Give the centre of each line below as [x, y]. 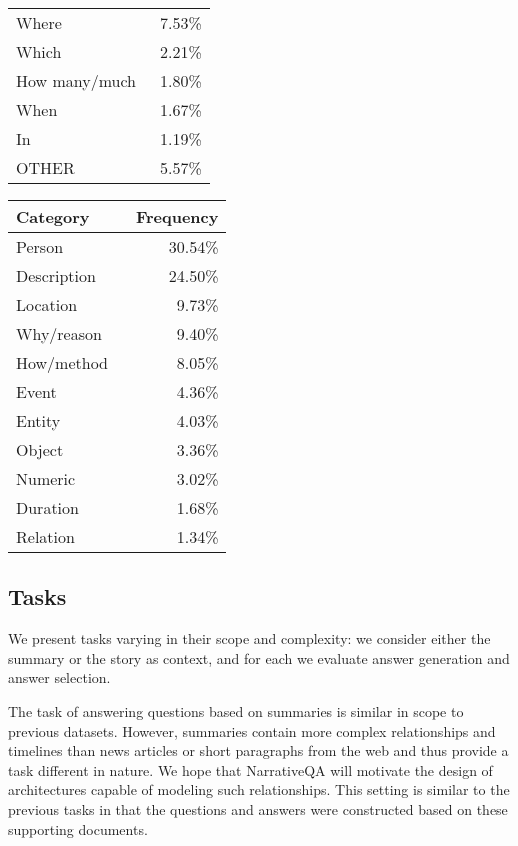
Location [47, 304]
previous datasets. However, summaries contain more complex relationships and [252, 730]
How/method [62, 362]
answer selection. [59, 677]
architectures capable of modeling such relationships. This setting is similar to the [259, 789]
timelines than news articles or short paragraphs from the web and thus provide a [258, 750]
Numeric [46, 478]
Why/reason [59, 333]
